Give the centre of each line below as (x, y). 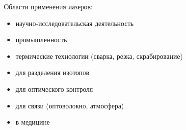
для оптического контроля (54, 89)
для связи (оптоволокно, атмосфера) (70, 105)
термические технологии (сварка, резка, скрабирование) (99, 56)
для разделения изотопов (52, 72)
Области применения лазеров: (48, 6)
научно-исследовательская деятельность (75, 23)
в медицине (33, 122)
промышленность (41, 39)
